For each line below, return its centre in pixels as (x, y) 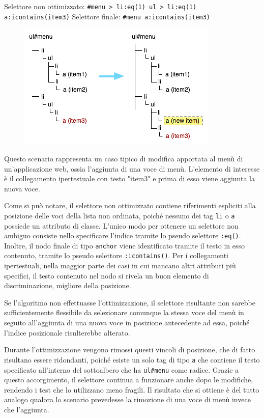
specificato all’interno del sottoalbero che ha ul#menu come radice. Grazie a (122, 369)
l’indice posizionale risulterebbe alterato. (67, 332)
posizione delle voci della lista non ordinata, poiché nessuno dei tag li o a (120, 215)
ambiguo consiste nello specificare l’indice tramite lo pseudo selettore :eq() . (123, 235)
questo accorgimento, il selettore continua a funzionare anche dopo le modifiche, (129, 380)
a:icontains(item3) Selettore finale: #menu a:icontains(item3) (107, 16)
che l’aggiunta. (27, 409)
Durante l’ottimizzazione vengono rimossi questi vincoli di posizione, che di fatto (130, 350)
